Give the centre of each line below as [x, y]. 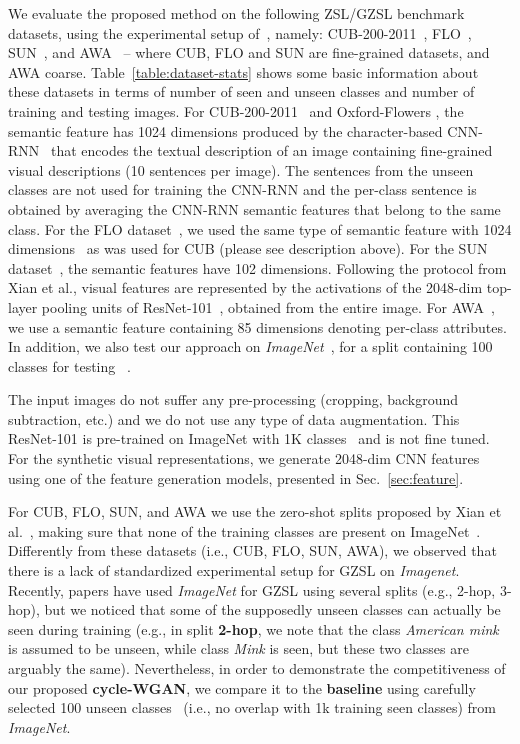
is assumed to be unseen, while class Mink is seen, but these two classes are [238, 648]
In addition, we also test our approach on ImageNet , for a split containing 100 [250, 346]
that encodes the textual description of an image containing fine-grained [271, 150]
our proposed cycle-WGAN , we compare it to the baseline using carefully [242, 687]
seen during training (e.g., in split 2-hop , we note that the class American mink [253, 628]
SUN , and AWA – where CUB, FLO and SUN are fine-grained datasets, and [249, 52]
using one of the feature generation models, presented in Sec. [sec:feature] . [236, 477]
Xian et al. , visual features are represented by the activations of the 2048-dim [245, 287]
